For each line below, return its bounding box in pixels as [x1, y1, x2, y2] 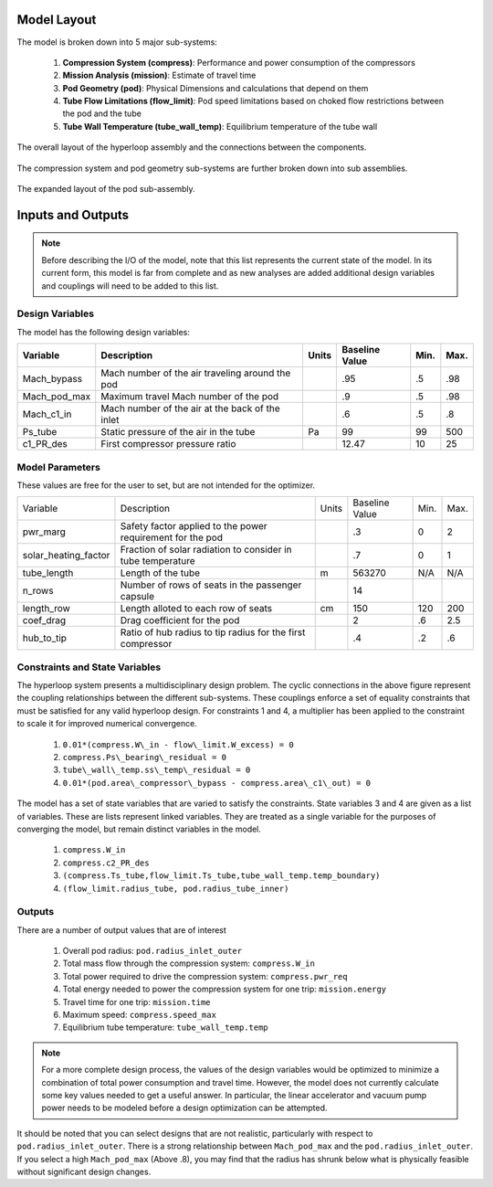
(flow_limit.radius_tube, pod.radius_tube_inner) [62, 883, 289, 894]
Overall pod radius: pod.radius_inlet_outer [62, 946, 242, 957]
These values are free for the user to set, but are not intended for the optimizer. [16, 480, 315, 491]
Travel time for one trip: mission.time [62, 996, 211, 1007]
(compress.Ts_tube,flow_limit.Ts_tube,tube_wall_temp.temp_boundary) [62, 871, 381, 881]
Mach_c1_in [22, 408, 72, 420]
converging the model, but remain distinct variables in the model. [16, 823, 262, 834]
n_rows [22, 585, 54, 598]
